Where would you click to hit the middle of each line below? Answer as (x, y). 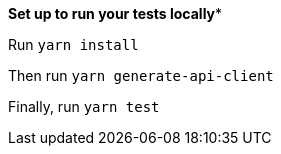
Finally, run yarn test (84, 106)
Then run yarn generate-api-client (141, 75)
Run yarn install (73, 44)
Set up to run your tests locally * (115, 13)
